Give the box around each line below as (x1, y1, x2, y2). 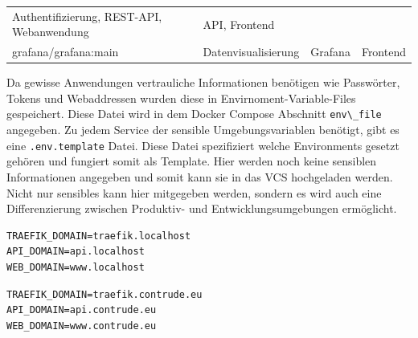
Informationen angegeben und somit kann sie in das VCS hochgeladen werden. (6, 168, 393, 185)
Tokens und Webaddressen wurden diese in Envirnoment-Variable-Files (6, 89, 356, 106)
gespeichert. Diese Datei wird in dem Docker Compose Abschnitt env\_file (6, 105, 382, 122)
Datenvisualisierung (203, 43, 300, 60)
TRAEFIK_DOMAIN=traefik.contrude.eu (6, 288, 203, 300)
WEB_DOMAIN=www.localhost (6, 261, 145, 273)
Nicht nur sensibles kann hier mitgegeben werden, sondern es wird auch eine (6, 184, 382, 201)
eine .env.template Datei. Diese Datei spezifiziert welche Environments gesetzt (6, 136, 400, 153)
